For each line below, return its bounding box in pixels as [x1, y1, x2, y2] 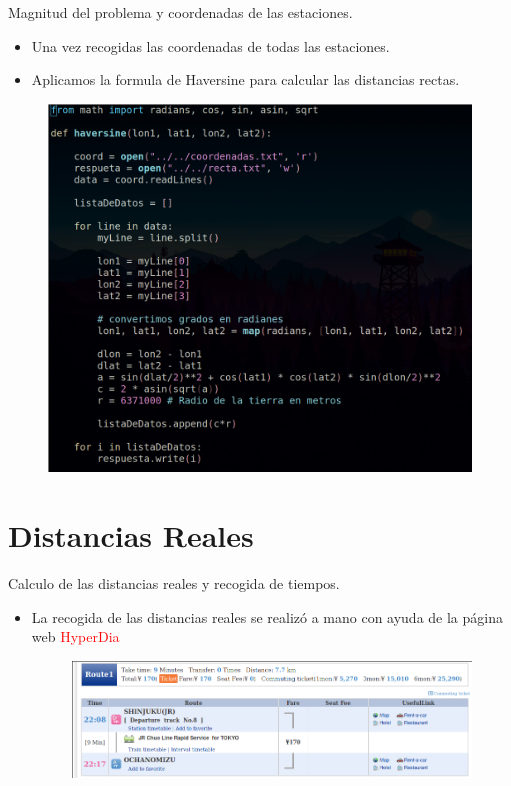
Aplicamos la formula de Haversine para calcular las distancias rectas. [31, 69, 460, 90]
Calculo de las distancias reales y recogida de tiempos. [8, 573, 340, 594]
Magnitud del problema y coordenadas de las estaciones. [8, 2, 353, 22]
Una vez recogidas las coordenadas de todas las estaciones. [31, 35, 390, 56]
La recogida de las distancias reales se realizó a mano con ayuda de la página [31, 606, 503, 627]
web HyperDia [31, 626, 120, 647]
